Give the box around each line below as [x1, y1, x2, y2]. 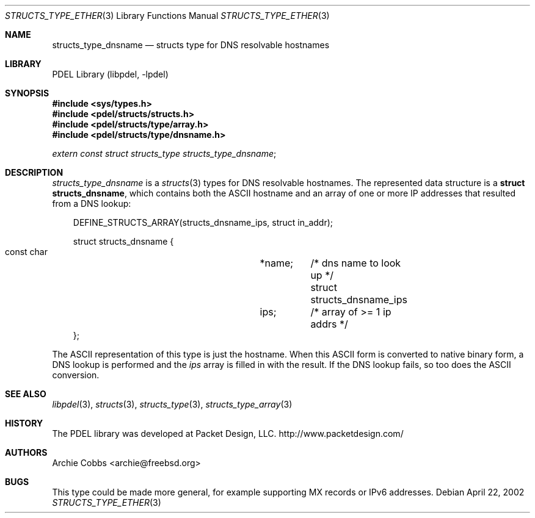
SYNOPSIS [5, 88, 49, 98]
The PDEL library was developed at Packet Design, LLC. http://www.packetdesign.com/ [52, 428, 404, 439]
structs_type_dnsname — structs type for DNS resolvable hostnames [52, 40, 330, 50]
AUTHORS [5, 447, 48, 458]
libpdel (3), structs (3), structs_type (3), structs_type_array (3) [52, 399, 293, 409]
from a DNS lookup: [52, 198, 131, 209]
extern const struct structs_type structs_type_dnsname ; [52, 148, 277, 159]
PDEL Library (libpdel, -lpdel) [52, 69, 169, 79]
